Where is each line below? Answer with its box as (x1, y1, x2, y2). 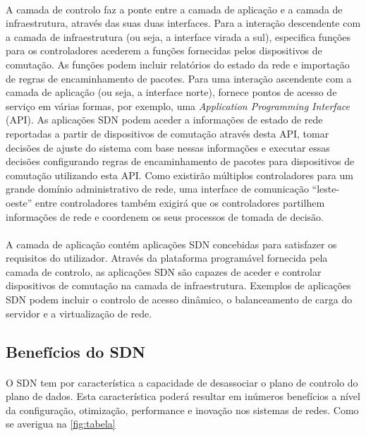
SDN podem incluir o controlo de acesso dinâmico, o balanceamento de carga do (6, 292, 353, 307)
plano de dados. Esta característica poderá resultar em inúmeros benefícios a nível (6, 389, 360, 404)
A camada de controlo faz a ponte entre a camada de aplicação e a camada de (6, 1, 343, 16)
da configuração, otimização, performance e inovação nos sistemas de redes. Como (6, 402, 359, 417)
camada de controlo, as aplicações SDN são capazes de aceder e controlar (6, 264, 322, 279)
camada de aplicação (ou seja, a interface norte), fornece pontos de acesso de (6, 85, 337, 99)
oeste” (6, 195, 32, 210)
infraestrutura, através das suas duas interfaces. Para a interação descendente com (6, 16, 361, 30)
